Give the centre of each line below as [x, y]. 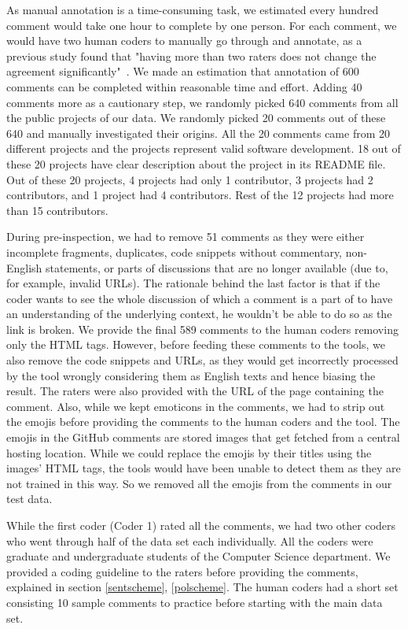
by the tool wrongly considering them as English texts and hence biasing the [191, 375]
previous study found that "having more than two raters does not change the [191, 55]
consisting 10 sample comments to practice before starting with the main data [195, 602]
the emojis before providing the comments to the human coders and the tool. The [203, 422]
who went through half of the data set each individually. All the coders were [190, 540]
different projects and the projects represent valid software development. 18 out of [204, 148]
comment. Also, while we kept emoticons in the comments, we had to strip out [196, 406]
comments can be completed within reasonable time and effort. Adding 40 [184, 86]
